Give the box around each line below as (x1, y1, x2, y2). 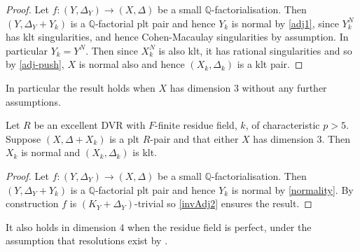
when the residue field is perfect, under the (127, 219, 312, 234)
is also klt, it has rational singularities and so (158, 43, 352, 57)
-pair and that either (150, 131, 239, 146)
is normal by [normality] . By (231, 182, 354, 197)
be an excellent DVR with (34, 118, 146, 132)
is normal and (21, 145, 81, 160)
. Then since (85, 43, 138, 57)
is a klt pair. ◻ (237, 57, 303, 71)
